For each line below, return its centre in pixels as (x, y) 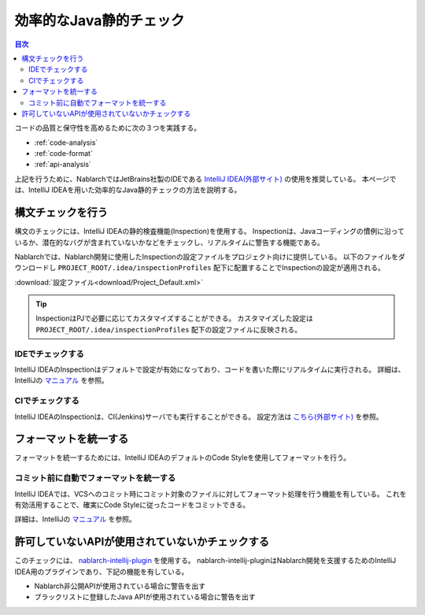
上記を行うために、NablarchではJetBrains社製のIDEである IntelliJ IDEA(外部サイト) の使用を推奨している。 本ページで (205, 179)
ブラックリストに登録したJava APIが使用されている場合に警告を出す (145, 597)
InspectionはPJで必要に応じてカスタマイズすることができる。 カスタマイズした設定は (175, 318)
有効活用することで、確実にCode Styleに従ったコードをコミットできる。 (132, 505)
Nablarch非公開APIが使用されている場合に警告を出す (120, 586)
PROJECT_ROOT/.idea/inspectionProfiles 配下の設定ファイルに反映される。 (169, 329)
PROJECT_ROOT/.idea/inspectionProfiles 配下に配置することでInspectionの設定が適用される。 (222, 268)
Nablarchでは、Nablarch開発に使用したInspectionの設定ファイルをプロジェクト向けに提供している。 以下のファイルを (207, 257)
